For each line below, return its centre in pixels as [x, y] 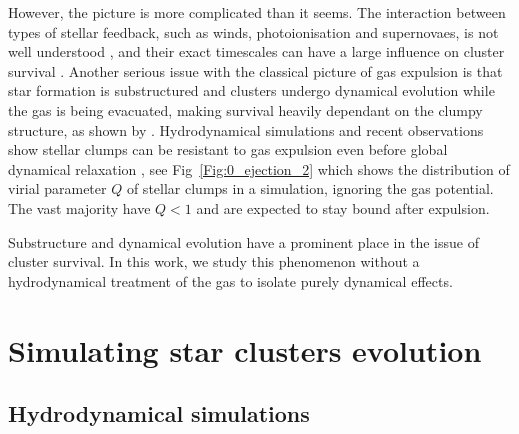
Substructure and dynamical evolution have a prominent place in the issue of [243, 241]
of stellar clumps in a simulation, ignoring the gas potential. [310, 188]
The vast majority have [79, 207]
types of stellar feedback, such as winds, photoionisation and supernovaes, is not [253, 31]
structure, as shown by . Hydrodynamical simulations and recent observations [246, 129]
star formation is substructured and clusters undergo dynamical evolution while [251, 90]
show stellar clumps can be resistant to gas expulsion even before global [228, 149]
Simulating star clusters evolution [245, 349]
